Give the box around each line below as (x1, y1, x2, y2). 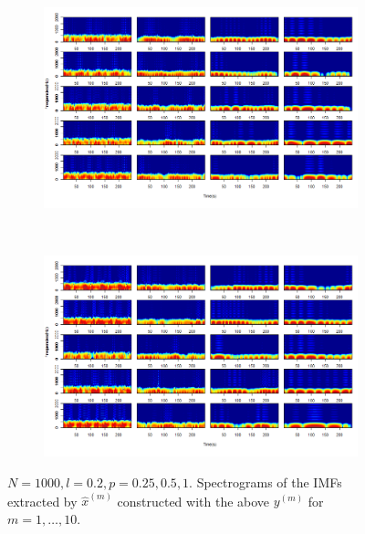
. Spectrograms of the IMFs (189, 473, 342, 491)
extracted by (7, 491, 78, 510)
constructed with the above (117, 491, 270, 510)
